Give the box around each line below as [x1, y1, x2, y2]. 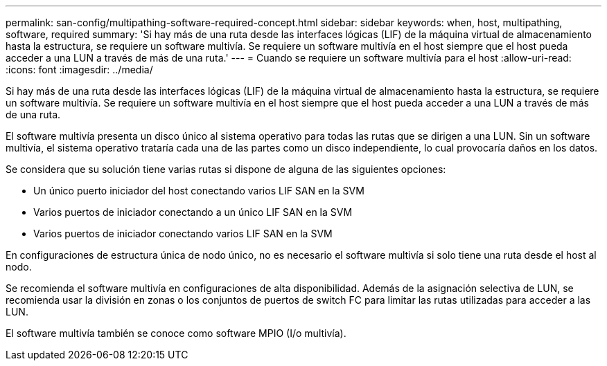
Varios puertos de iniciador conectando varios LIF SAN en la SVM [33, 228, 333, 239]
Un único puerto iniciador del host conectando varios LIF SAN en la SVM [33, 185, 364, 196]
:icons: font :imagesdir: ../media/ [6, 64, 153, 75]
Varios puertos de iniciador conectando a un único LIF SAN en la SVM [33, 206, 353, 218]
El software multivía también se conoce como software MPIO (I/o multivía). [6, 327, 346, 339]
